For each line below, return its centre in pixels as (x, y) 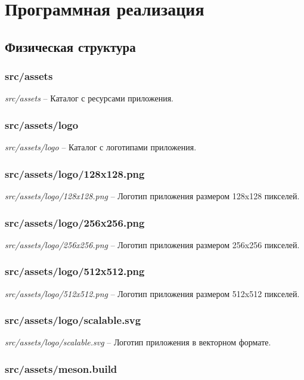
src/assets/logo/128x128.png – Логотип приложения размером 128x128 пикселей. (152, 196)
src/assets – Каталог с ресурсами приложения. (89, 98)
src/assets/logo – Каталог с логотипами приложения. (101, 147)
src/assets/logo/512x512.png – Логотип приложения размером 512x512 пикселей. (152, 293)
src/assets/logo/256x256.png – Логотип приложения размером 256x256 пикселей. (152, 244)
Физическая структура (70, 46)
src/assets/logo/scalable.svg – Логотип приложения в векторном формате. (138, 342)
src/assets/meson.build (61, 368)
